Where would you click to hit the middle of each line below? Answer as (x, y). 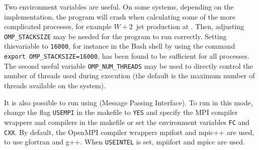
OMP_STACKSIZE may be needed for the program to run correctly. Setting (115, 36)
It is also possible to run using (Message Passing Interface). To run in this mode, (128, 102)
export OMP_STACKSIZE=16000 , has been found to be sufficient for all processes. (127, 56)
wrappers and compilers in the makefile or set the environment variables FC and (127, 122)
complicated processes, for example (58, 26)
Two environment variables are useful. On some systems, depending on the (119, 7)
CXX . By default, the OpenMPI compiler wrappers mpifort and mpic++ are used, (129, 132)
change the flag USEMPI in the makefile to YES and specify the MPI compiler (121, 112)
